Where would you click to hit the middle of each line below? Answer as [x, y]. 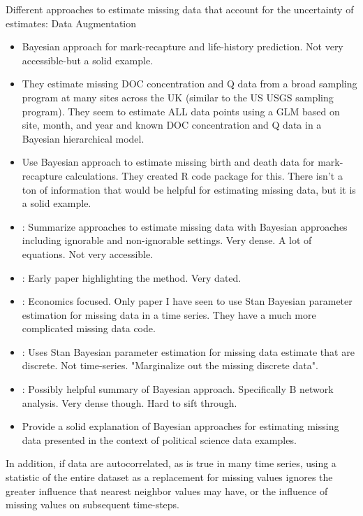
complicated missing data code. [89, 328]
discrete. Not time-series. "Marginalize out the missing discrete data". [170, 365]
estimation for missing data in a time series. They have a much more [169, 314]
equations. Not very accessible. [88, 253]
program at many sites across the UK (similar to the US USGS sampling [178, 97]
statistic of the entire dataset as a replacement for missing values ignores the [169, 477]
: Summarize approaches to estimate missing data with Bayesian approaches [185, 226]
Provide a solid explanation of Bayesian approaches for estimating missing [180, 426]
